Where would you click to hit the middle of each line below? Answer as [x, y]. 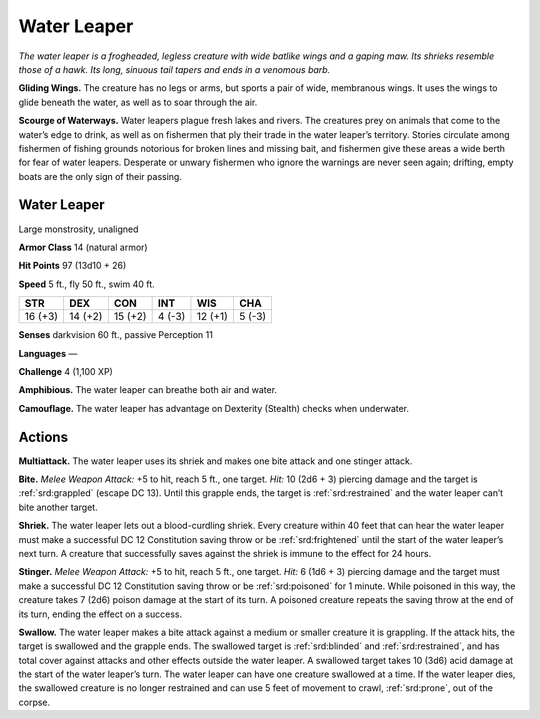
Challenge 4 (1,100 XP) [66, 371]
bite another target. [58, 507]
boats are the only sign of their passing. [100, 176]
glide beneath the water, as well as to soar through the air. [138, 102]
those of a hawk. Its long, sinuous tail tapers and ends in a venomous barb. [174, 69]
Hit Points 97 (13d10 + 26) [72, 266]
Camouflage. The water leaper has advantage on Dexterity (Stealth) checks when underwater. [214, 408]
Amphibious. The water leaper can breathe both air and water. [148, 390]
